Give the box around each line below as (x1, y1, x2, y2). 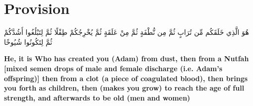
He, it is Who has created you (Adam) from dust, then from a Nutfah (4, 53, 249, 64)
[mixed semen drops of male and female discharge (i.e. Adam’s (4, 63, 223, 73)
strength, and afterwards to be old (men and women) (4, 92, 190, 103)
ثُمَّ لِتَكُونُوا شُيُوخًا (4, 36, 53, 47)
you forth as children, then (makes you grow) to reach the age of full (4, 83, 245, 93)
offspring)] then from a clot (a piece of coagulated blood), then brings (4, 73, 248, 83)
